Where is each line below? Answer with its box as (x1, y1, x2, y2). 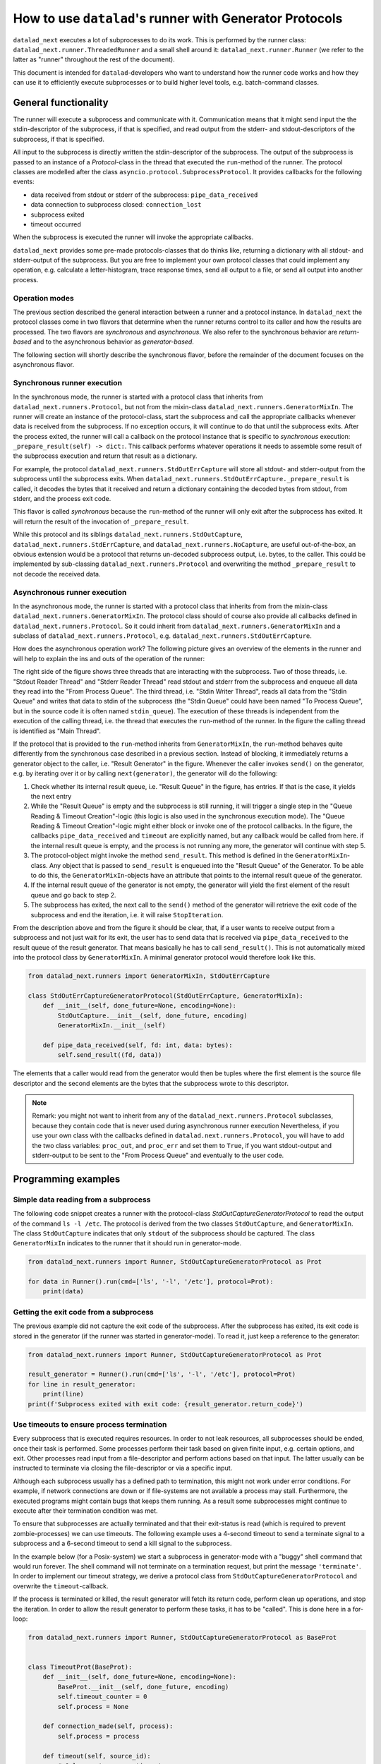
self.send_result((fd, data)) (57, 1051, 162, 1059)
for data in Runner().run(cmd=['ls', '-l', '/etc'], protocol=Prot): (28, 1278, 274, 1286)
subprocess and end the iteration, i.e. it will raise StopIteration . (30, 910, 224, 919)
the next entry (30, 792, 72, 800)
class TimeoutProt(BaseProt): (28, 1663, 133, 1672)
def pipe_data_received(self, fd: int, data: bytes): (42, 1041, 233, 1049)
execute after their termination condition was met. (13, 1506, 158, 1515)
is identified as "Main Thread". (13, 727, 102, 735)
